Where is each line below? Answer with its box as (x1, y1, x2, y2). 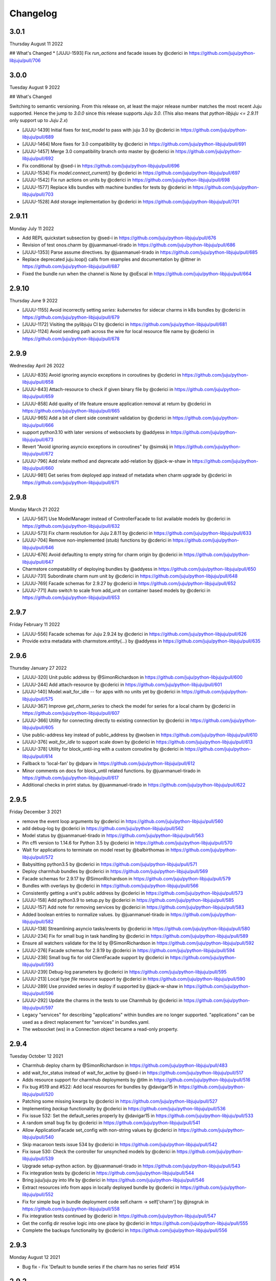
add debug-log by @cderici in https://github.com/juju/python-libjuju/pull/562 (22, 825, 184, 831)
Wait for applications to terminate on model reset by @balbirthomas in (22, 847, 170, 853)
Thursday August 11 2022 (9, 41, 63, 47)
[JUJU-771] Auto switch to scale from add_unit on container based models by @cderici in (22, 587, 211, 594)
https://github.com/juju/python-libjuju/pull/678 (22, 336, 120, 342)
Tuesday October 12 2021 (9, 1053, 63, 1059)
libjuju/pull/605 (22, 725, 54, 731)
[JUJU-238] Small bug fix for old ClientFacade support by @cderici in (22, 955, 169, 961)
